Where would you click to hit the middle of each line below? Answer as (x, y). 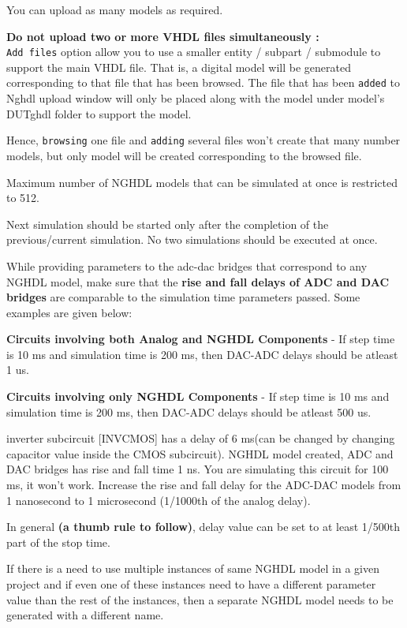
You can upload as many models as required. (115, 9)
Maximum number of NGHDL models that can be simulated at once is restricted (202, 182)
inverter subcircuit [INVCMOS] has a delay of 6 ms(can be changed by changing (201, 438)
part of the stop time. (58, 542)
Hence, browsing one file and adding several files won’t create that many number (203, 140)
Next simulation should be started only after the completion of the (168, 224)
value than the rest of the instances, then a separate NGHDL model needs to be (200, 599)
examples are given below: (69, 312)
